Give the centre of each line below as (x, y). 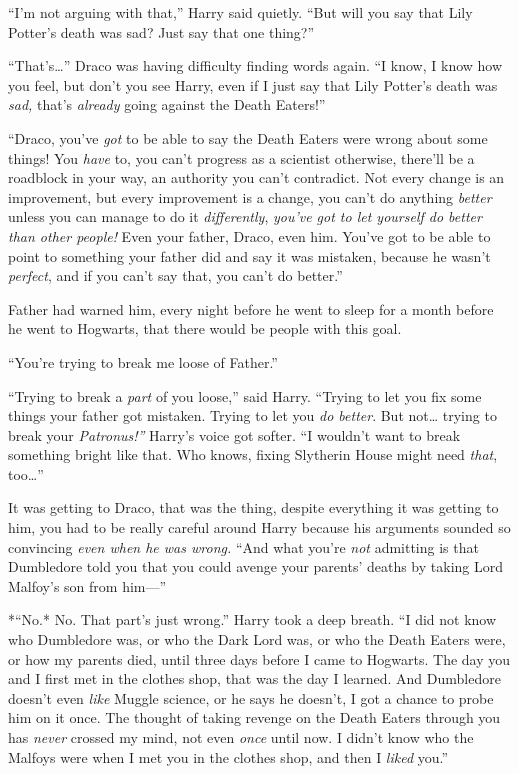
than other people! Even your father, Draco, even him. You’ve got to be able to (249, 235)
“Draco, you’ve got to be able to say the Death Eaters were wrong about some (248, 137)
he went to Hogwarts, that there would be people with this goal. (205, 328)
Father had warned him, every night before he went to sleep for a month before (251, 308)
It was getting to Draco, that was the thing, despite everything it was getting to (253, 507)
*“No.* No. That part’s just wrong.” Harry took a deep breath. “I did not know (252, 619)
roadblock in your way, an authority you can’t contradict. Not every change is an (256, 177)
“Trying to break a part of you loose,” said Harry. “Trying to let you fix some (245, 395)
